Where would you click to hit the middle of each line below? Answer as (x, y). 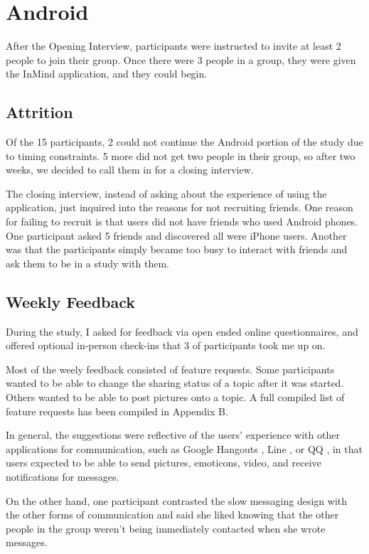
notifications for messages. (63, 476)
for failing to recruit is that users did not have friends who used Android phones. (182, 222)
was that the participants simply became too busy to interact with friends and (177, 249)
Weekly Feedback (71, 301)
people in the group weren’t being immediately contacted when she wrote (166, 528)
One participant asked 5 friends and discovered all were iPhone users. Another (176, 235)
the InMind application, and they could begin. (107, 74)
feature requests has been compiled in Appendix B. (117, 411)
